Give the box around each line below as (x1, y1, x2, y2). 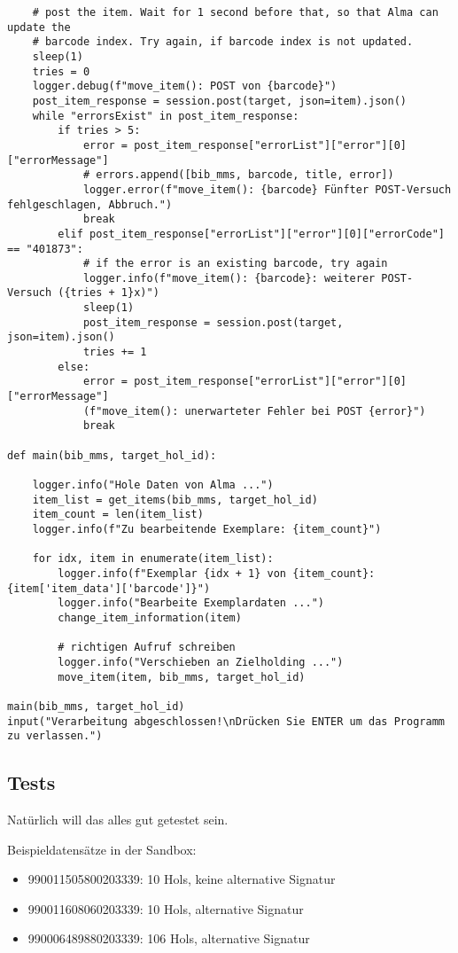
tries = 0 (32, 65, 90, 78)
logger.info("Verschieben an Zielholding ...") (58, 655, 344, 668)
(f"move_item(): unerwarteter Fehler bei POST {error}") (82, 404, 426, 418)
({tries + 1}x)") (58, 286, 159, 300)
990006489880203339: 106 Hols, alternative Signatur (27, 929, 310, 948)
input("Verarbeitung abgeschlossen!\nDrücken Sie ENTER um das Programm (7, 715, 445, 728)
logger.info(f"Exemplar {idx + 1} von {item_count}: (58, 566, 376, 580)
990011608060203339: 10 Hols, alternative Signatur (27, 899, 304, 918)
